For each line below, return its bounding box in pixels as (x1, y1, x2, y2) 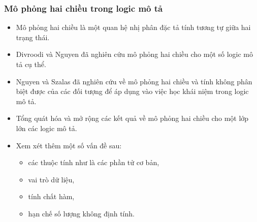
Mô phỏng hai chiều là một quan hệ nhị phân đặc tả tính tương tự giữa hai (16, 22, 251, 33)
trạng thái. (16, 31, 50, 42)
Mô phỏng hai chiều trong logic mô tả (4, 2, 163, 14)
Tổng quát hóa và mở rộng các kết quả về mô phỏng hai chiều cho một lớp (16, 113, 249, 123)
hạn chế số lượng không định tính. (28, 208, 135, 218)
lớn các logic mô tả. (16, 122, 77, 133)
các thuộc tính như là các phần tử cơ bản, (28, 157, 159, 168)
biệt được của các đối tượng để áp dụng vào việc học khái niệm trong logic (16, 86, 249, 97)
